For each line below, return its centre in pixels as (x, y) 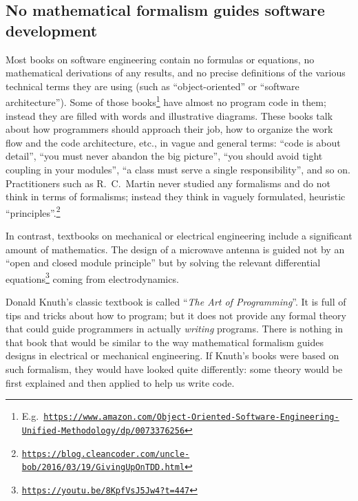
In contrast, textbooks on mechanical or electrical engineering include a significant (179, 236)
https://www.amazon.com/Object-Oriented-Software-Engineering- (191, 417)
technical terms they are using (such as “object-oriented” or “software (152, 86)
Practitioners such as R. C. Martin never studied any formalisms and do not (168, 183)
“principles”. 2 (33, 211)
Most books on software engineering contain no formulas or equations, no (160, 59)
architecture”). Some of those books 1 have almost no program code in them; (166, 101)
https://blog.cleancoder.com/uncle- (106, 454)
